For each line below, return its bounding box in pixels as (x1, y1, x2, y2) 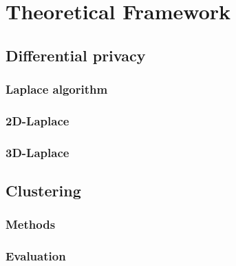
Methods (6, 216, 56, 233)
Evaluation (6, 247, 66, 265)
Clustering (6, 180, 81, 201)
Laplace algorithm (6, 81, 108, 98)
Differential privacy (6, 44, 146, 65)
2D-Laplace (6, 112, 69, 129)
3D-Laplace (6, 143, 69, 161)
